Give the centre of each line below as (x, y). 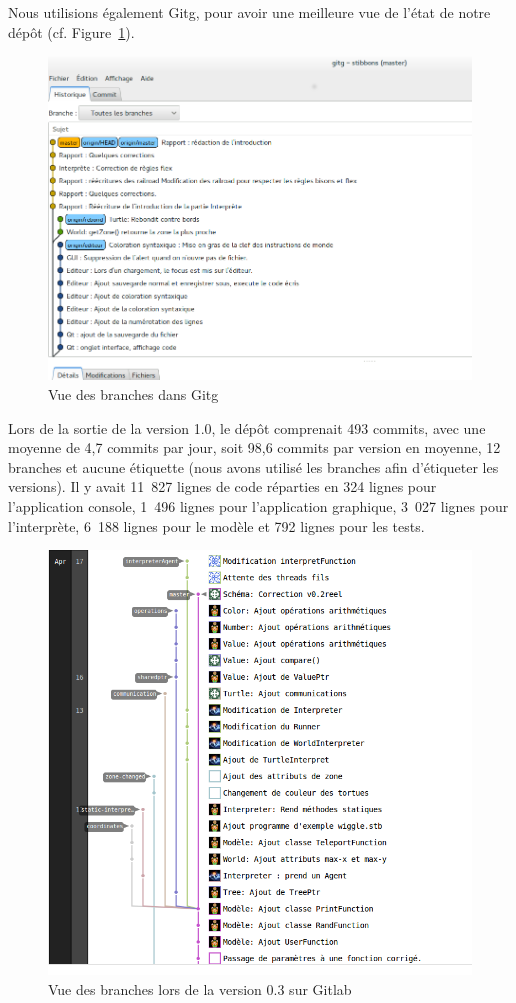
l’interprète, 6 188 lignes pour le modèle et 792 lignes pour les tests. (216, 525)
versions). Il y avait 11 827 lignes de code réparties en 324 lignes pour (222, 486)
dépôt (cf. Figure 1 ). (71, 31)
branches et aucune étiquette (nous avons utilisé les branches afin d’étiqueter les (253, 466)
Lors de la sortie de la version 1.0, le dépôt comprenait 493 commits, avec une (247, 427)
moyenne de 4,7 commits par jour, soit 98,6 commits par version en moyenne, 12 (254, 447)
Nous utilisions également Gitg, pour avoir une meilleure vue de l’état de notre (249, 12)
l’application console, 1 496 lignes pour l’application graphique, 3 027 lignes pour (258, 506)
